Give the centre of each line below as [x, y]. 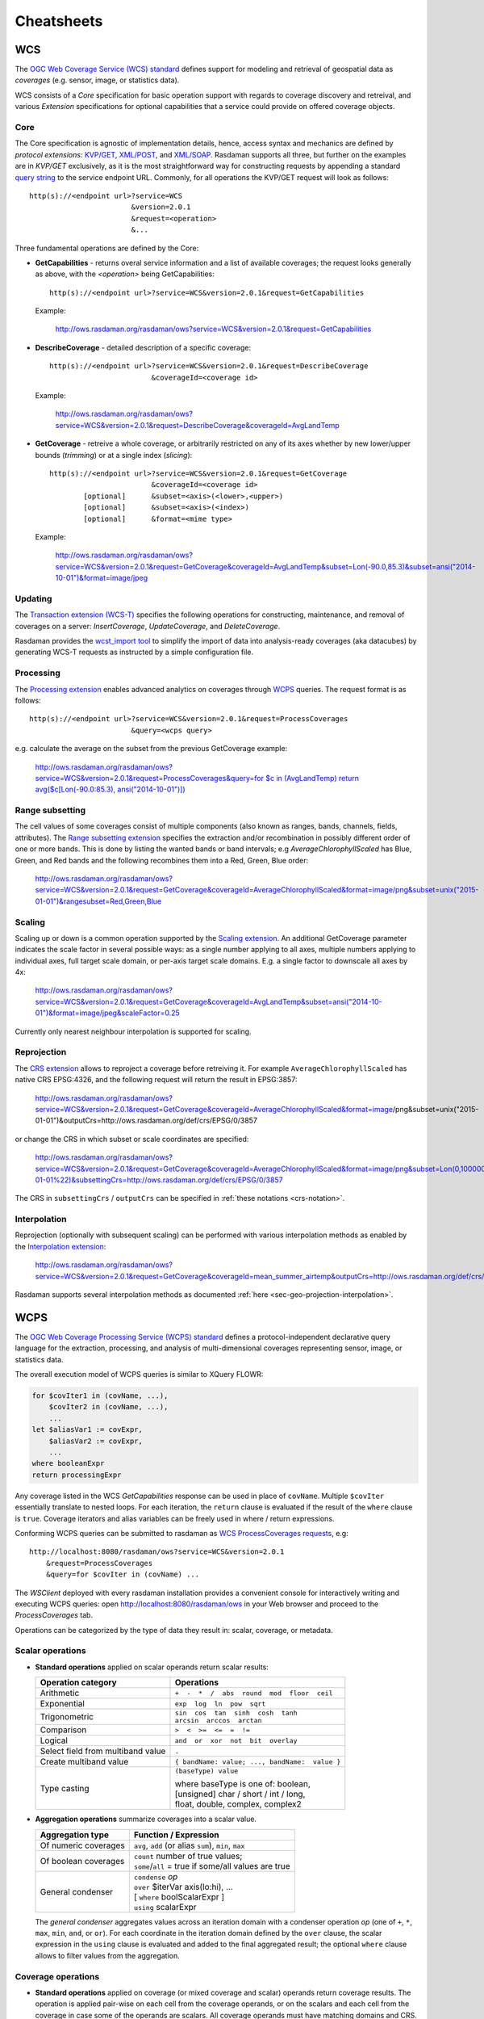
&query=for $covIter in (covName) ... [123, 1574]
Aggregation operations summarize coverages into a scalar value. [146, 1819]
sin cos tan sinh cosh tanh [236, 1713]
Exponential [62, 1704]
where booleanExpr [68, 1463]
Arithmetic [60, 1694]
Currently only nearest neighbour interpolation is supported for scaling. [133, 1031]
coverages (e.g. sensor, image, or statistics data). [97, 80]
